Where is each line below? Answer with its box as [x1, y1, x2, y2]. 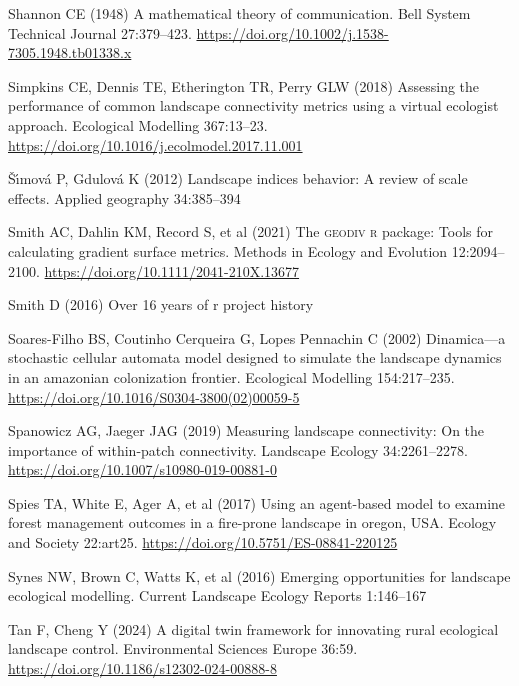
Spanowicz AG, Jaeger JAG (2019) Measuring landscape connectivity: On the [8, 420, 485, 441]
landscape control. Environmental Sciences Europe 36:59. [8, 638, 358, 659]
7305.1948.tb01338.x [8, 42, 132, 63]
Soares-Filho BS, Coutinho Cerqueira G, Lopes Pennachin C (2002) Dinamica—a [8, 327, 506, 348]
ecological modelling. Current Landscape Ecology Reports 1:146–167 [8, 585, 427, 606]
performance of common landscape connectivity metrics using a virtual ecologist [8, 95, 499, 116]
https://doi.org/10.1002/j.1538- [196, 22, 389, 43]
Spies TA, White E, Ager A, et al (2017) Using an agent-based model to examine [8, 492, 506, 513]
